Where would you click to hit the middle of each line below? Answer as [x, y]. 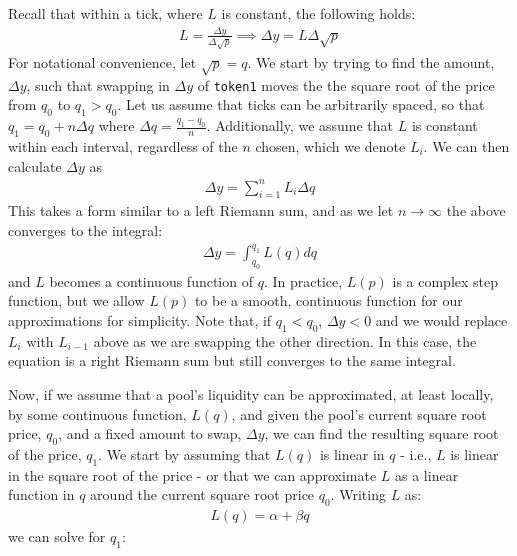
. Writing [358, 494]
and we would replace [441, 320]
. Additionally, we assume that [300, 125]
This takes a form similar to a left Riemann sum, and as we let [201, 210]
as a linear [427, 474]
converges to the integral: [85, 230]
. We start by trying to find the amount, [371, 61]
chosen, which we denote [330, 145]
